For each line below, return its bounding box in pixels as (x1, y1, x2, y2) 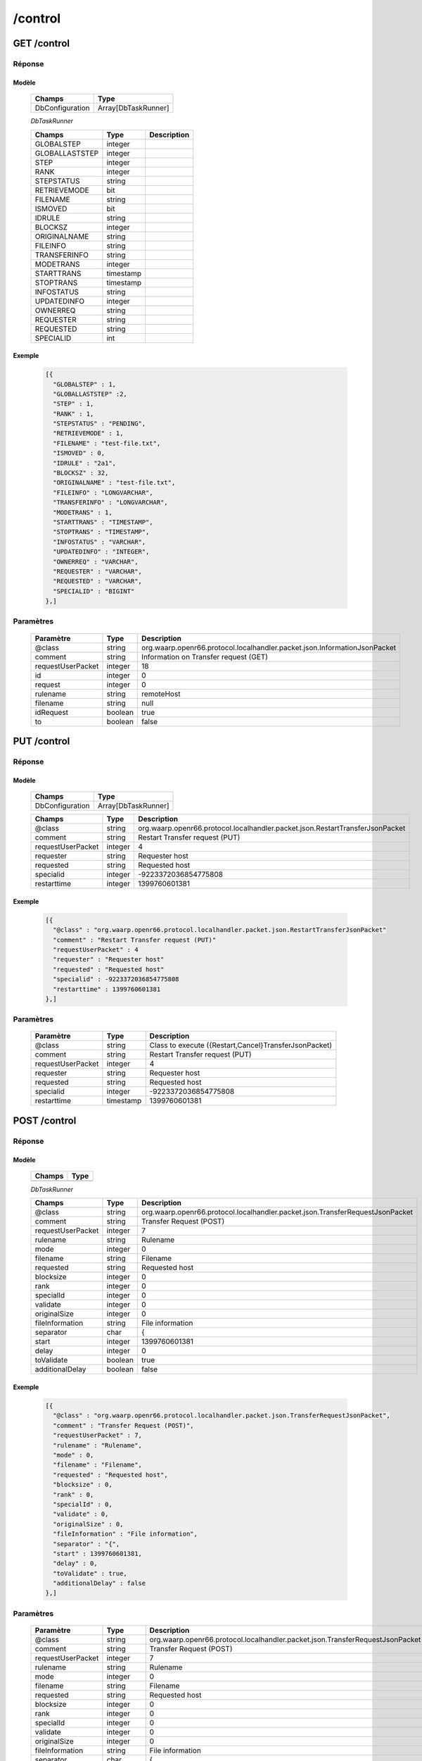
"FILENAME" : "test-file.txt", (53, 439, 161, 447)
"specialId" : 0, (53, 1500, 113, 1508)
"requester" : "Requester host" (53, 955, 165, 964)
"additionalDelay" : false (53, 1579, 146, 1588)
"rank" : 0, (53, 1491, 94, 1498)
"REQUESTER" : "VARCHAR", (53, 567, 142, 575)
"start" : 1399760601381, (53, 1550, 142, 1557)
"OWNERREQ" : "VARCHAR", (53, 557, 139, 566)
